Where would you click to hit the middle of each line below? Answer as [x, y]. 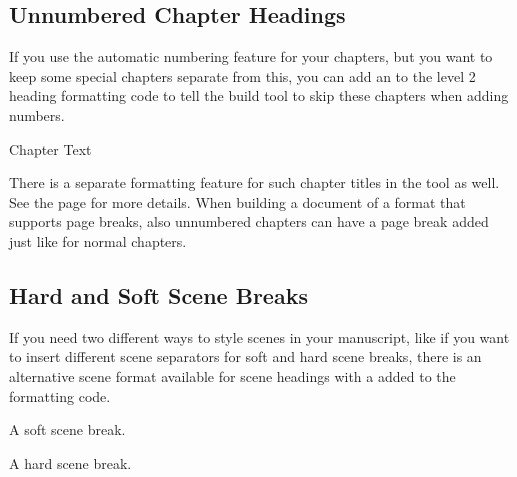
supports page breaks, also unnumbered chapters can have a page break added [249, 221]
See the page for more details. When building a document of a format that [237, 201]
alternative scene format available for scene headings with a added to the [232, 375]
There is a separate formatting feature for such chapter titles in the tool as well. [254, 182]
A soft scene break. [67, 429]
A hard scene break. [70, 462]
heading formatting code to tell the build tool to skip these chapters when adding [259, 95]
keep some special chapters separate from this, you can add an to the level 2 [242, 75]
